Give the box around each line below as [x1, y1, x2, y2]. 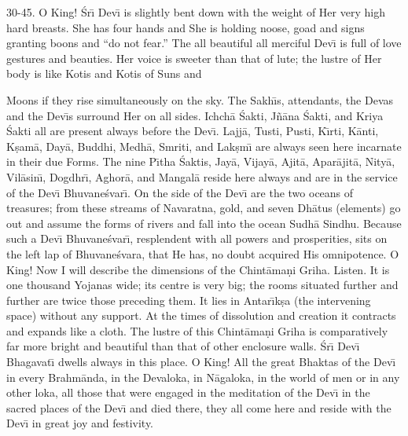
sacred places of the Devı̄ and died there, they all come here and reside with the [6, 399, 391, 416]
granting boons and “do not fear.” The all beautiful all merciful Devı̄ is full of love [6, 35, 402, 51]
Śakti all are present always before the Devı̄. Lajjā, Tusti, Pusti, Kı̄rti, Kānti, [6, 123, 379, 139]
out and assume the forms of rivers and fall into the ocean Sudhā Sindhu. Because [6, 214, 402, 231]
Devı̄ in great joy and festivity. [6, 415, 153, 431]
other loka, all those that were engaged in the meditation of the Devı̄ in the [6, 384, 370, 401]
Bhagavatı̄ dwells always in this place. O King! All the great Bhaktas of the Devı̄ [6, 354, 396, 370]
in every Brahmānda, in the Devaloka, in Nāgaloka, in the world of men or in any [6, 368, 400, 385]
